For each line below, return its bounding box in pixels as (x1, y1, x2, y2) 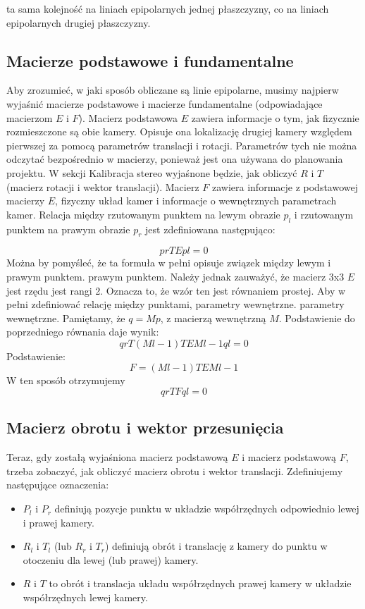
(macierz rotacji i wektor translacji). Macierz (6, 179, 199, 194)
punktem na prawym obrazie (6, 221, 130, 236)
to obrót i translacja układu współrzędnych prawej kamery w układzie (49, 576, 352, 591)
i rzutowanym (294, 207, 354, 221)
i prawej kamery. (23, 515, 94, 529)
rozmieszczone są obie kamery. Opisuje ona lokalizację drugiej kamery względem (6, 124, 352, 139)
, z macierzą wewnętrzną (160, 310, 266, 325)
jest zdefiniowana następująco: (145, 221, 276, 236)
